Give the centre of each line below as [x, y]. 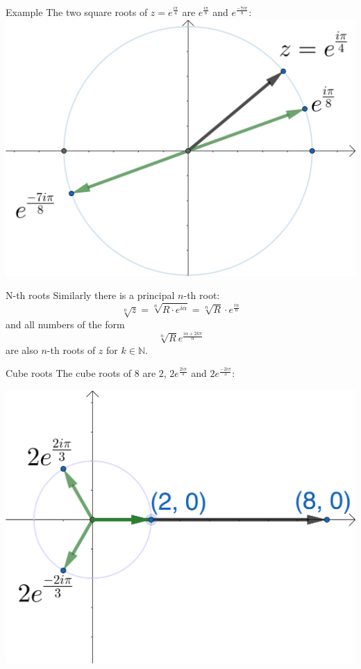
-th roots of [71, 349]
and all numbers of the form [65, 324]
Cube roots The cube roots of [69, 373]
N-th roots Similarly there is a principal [90, 295]
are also [22, 349]
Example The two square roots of [77, 12]
